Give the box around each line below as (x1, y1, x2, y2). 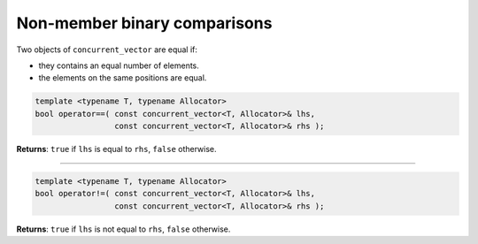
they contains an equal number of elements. (38, 60, 199, 71)
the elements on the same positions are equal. (38, 72, 207, 83)
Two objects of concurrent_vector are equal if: (16, 44, 198, 55)
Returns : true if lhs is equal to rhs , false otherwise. (16, 144, 217, 155)
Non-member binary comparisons (16, 13, 273, 33)
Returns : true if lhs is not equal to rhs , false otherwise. (16, 224, 231, 234)
